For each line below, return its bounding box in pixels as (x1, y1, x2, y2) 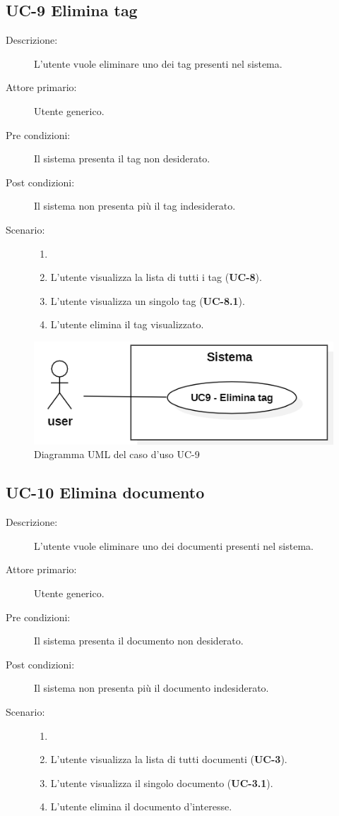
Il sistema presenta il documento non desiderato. (34, 633, 244, 648)
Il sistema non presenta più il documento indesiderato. (34, 680, 269, 695)
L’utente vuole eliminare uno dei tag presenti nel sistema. (34, 56, 282, 71)
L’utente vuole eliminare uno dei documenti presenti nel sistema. (34, 538, 314, 553)
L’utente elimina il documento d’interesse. (50, 799, 232, 814)
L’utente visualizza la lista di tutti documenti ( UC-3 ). (50, 752, 287, 767)
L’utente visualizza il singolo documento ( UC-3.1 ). (50, 775, 273, 790)
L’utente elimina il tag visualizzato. (50, 317, 204, 332)
